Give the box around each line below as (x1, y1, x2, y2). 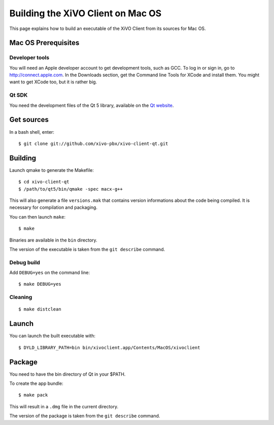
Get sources (9, 115, 49, 124)
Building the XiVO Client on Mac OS (9, 8, 162, 19)
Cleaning (9, 294, 32, 301)
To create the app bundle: (9, 380, 63, 386)
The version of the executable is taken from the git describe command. (9, 246, 165, 252)
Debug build (9, 259, 40, 266)
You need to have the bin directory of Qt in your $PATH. (9, 371, 126, 377)
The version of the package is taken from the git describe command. (9, 413, 160, 419)
